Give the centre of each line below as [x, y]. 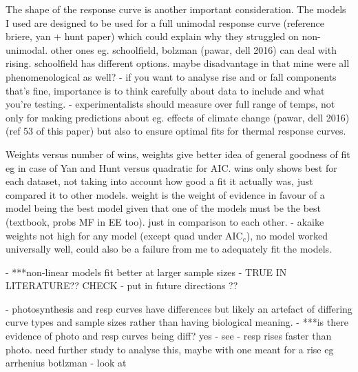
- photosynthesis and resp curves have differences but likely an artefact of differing [179, 308]
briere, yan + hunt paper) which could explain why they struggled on [152, 36]
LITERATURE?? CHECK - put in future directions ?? [122, 285]
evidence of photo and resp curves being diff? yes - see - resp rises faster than [169, 336]
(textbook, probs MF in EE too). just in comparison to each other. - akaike [165, 221]
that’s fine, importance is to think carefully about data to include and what [165, 90]
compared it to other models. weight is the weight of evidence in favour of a [165, 194]
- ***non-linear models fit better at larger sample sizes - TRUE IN [146, 272]
